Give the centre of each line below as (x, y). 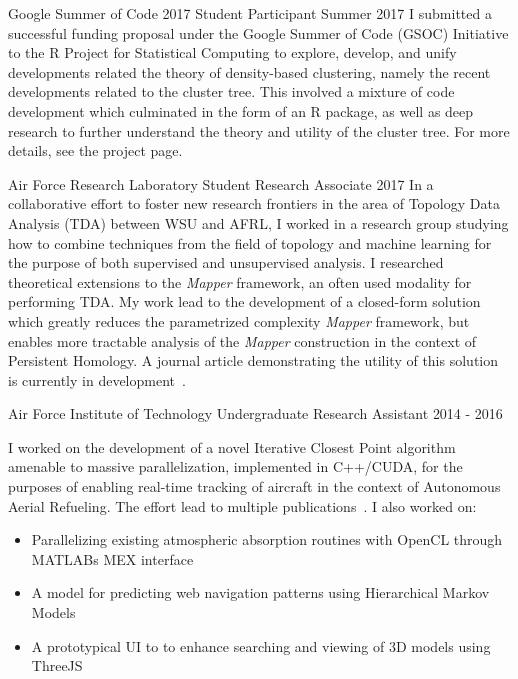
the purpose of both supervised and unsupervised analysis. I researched (226, 262)
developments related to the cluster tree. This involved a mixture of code (231, 91)
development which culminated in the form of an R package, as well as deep (241, 110)
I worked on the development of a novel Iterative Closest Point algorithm (232, 446)
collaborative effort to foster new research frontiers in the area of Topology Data (254, 203)
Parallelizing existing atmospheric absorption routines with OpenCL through (267, 539)
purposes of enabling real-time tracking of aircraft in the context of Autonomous (254, 486)
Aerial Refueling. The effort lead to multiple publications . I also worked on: (242, 505)
